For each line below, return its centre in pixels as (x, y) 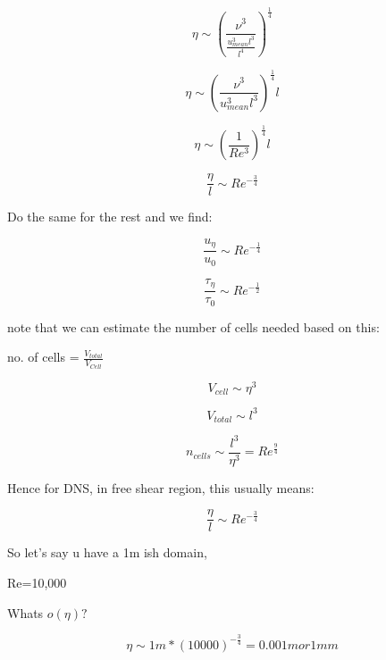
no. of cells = (43, 357)
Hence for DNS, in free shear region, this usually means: (161, 487)
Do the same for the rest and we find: (110, 217)
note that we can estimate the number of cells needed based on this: (193, 326)
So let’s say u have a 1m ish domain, (107, 552)
